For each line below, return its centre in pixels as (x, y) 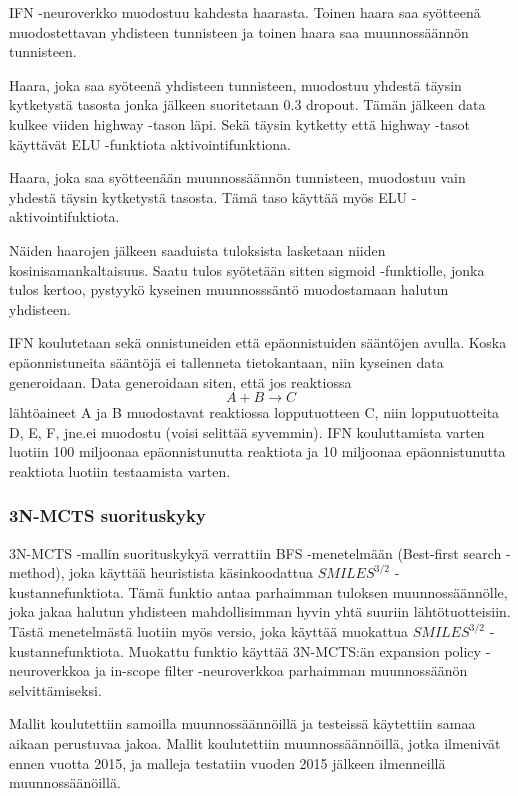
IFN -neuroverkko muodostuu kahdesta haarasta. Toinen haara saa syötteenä (245, 12)
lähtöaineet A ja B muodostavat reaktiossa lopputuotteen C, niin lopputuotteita (254, 412)
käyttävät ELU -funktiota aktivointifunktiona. (150, 143)
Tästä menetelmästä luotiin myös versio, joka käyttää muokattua (209, 631)
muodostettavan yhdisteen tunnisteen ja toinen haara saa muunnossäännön (239, 31)
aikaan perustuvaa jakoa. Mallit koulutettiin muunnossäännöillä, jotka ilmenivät (255, 743)
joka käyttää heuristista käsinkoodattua (191, 572)
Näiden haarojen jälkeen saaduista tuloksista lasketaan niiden (197, 249)
